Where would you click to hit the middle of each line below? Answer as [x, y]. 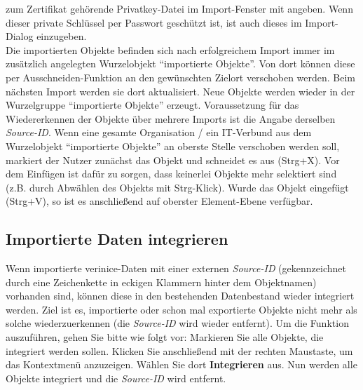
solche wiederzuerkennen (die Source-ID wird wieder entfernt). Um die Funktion [177, 323]
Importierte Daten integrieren [117, 239]
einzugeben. [62, 36]
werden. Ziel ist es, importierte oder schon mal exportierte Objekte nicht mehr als [181, 309]
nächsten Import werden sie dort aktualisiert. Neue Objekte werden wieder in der [180, 91]
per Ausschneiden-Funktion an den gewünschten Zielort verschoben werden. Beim [181, 77]
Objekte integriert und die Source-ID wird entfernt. [116, 378]
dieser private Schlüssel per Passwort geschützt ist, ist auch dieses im [154, 22]
